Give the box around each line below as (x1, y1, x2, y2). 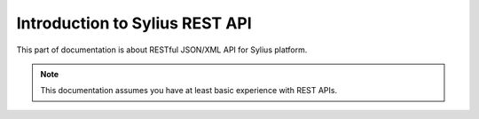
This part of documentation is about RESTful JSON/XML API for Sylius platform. (16, 44, 308, 55)
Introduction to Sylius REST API (16, 13, 252, 33)
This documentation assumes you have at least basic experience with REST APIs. (40, 85, 337, 96)
